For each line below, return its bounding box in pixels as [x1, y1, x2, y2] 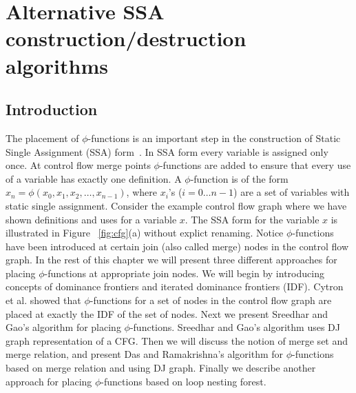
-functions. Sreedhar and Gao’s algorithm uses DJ [129, 320, 340, 334]
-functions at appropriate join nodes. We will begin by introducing [44, 265, 324, 280]
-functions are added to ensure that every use [159, 158, 351, 172]
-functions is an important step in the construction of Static [87, 130, 341, 145]
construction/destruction [6, 24, 247, 52]
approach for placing [6, 374, 92, 388]
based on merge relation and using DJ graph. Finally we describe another [6, 361, 316, 375]
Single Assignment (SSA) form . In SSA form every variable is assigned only [6, 144, 328, 159]
